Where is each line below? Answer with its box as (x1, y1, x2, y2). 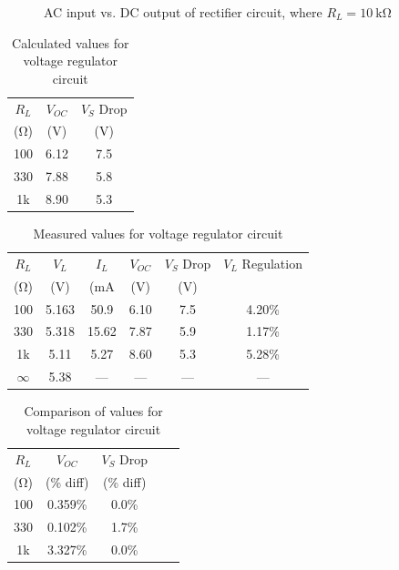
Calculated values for (12, 33, 129, 52)
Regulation (241, 253, 302, 272)
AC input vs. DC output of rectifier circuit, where (44, 3, 322, 21)
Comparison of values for (24, 402, 163, 421)
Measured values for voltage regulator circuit (33, 224, 283, 243)
